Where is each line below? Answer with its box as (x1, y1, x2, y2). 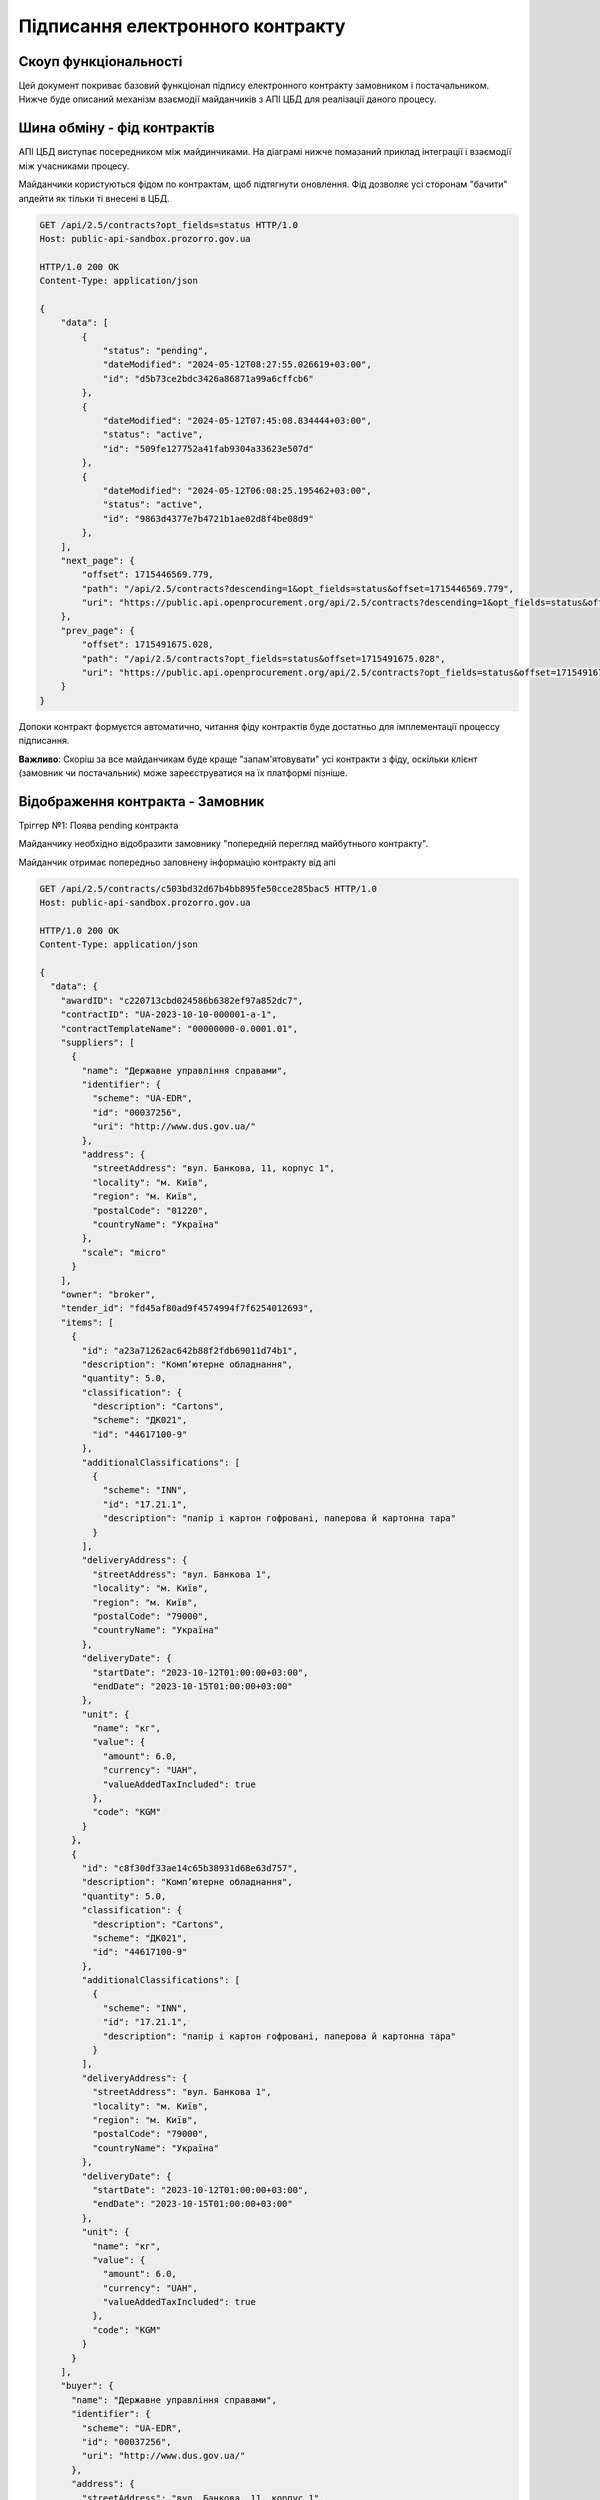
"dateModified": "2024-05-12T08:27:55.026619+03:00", (102, 359, 372, 370)
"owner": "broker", (60, 1288, 157, 1300)
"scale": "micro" (81, 1246, 167, 1258)
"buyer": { (60, 2380, 114, 2392)
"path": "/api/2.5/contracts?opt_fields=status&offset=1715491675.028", (81, 653, 446, 664)
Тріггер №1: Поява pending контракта (18, 819, 179, 831)
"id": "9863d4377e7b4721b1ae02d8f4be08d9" (102, 513, 314, 524)
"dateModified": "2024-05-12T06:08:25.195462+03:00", (102, 485, 372, 496)
